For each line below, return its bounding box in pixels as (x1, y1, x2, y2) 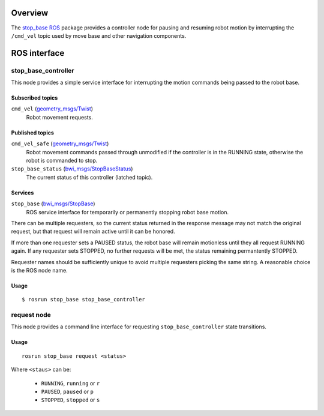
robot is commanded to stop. (26, 157, 98, 164)
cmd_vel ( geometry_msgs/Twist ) (11, 105, 93, 112)
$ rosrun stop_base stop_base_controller (22, 296, 145, 303)
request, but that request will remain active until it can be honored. (11, 228, 175, 235)
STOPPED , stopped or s (41, 396, 100, 403)
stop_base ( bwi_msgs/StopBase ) (11, 200, 95, 207)
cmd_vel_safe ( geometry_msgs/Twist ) (11, 140, 109, 147)
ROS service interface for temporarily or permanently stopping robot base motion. (26, 208, 229, 216)
